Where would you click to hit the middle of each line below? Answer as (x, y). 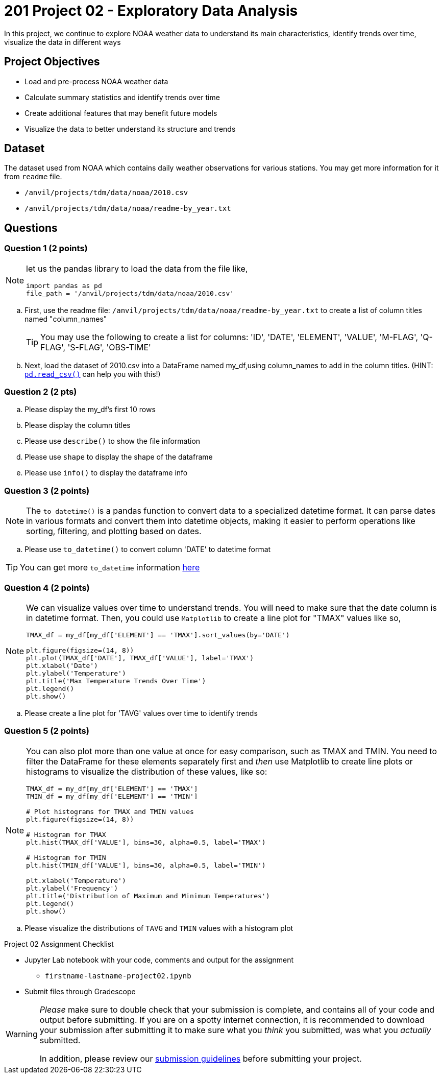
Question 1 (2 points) (46, 248)
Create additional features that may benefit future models (121, 113)
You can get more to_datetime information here (110, 568)
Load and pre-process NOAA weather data (96, 81)
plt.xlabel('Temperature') (76, 880)
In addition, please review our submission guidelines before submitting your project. (201, 1058)
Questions (31, 228)
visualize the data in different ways (63, 42)
